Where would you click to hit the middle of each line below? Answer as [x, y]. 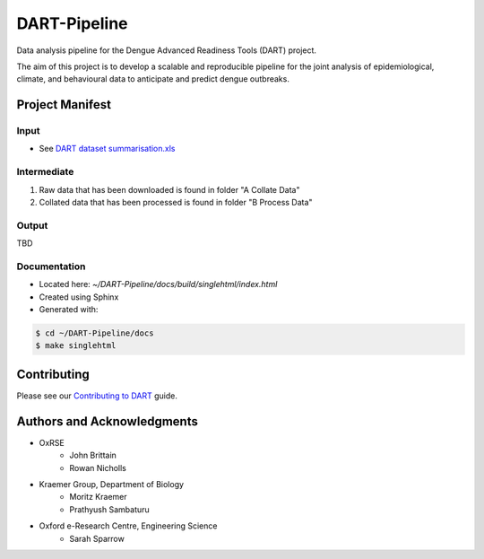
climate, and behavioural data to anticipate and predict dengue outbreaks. [153, 79]
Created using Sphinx [79, 297]
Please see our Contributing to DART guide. [97, 396]
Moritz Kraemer [98, 497]
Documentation [51, 266]
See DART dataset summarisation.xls [107, 149]
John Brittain [93, 455]
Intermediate [45, 172]
